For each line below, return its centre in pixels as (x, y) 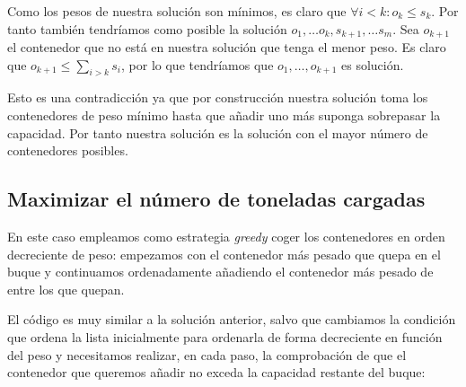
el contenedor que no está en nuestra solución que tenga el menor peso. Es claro (227, 47)
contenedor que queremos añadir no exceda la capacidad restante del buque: (216, 372)
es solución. (373, 64)
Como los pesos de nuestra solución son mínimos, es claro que (177, 11)
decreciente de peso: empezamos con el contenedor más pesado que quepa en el (224, 254)
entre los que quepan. (66, 289)
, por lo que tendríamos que (198, 64)
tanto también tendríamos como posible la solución (147, 28)
